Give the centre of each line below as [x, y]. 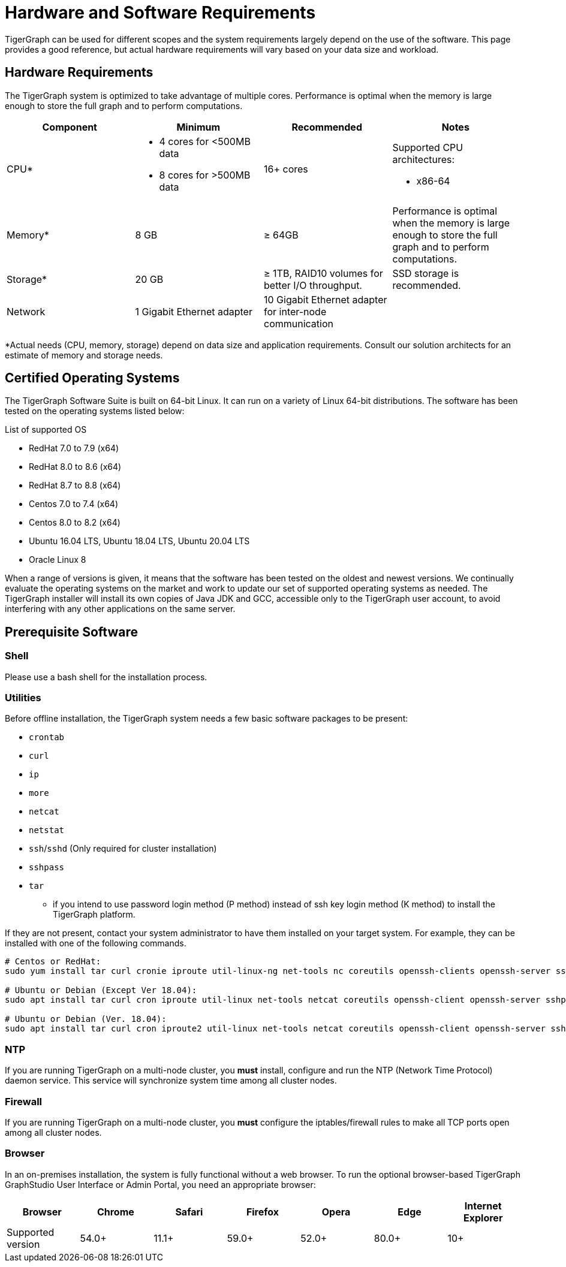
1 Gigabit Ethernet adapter [194, 311]
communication [299, 323]
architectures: [424, 159]
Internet [483, 1206]
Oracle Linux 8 [58, 560]
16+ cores [286, 169]
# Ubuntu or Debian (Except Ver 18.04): [101, 990]
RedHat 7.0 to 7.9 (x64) [74, 448]
